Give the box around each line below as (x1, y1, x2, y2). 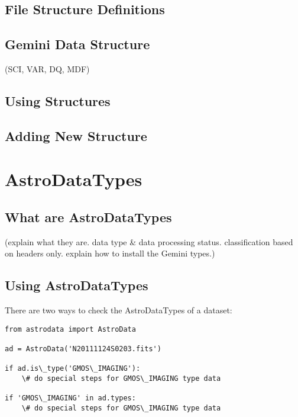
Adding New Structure (5, 126, 147, 145)
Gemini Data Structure (5, 35, 150, 53)
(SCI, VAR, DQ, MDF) (5, 62, 90, 75)
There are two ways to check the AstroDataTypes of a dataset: (5, 304, 232, 316)
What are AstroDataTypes (5, 207, 172, 226)
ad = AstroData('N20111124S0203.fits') (5, 345, 161, 354)
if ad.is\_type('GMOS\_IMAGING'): (5, 364, 141, 373)
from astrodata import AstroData (5, 325, 136, 333)
